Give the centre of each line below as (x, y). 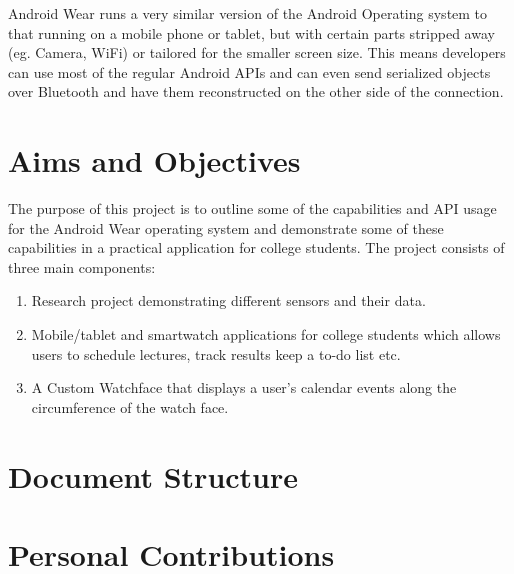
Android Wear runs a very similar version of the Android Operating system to (248, 13)
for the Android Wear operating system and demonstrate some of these (226, 227)
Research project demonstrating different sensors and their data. (228, 300)
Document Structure (153, 475)
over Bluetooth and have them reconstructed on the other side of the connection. (256, 91)
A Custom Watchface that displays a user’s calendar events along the (244, 387)
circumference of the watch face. (130, 406)
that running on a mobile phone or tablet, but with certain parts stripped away (251, 32)
